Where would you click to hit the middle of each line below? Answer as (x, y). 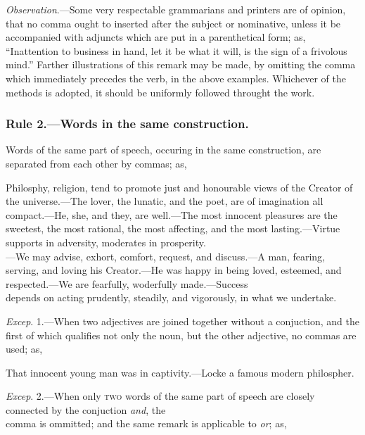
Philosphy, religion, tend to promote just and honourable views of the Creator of (179, 187)
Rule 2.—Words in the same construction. (127, 124)
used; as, (24, 349)
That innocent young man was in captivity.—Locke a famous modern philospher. (180, 372)
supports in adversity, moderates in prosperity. (106, 242)
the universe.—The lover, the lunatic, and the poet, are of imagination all (165, 201)
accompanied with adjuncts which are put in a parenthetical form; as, (156, 37)
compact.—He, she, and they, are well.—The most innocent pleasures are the (172, 214)
